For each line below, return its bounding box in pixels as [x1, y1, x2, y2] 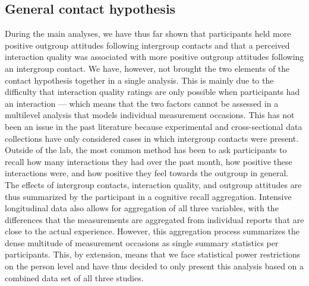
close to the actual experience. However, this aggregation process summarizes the [5, 225, 300, 237]
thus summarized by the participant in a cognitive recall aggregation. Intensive [5, 190, 292, 202]
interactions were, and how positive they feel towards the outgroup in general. [5, 167, 289, 179]
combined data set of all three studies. [5, 271, 144, 284]
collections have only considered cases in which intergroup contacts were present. [5, 132, 299, 144]
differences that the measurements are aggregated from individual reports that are [5, 213, 304, 225]
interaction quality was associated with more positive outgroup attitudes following [5, 50, 304, 63]
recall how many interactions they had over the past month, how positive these [5, 155, 292, 167]
